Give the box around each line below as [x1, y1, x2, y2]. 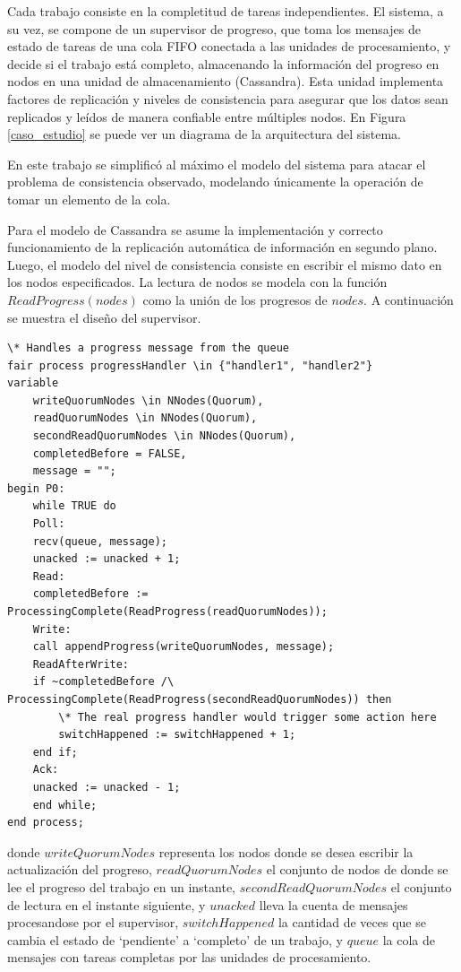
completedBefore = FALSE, [32, 447, 187, 460]
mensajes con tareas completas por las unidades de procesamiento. [7, 948, 371, 967]
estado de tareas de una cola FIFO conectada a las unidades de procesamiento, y [7, 37, 451, 56]
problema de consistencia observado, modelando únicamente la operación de [7, 172, 423, 191]
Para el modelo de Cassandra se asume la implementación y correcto [7, 220, 383, 239]
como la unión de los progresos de [142, 290, 328, 308]
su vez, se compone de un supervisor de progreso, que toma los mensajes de [7, 19, 421, 38]
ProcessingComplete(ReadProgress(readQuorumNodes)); [7, 605, 328, 618]
